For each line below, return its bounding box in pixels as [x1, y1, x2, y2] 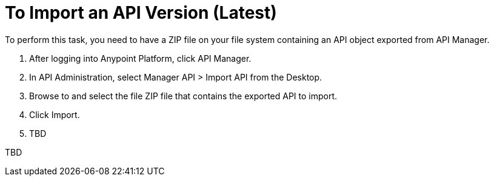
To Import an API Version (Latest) [5, 2, 277, 23]
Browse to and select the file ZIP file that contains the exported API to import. [29, 90, 338, 101]
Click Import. [29, 109, 80, 120]
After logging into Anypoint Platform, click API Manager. [29, 53, 252, 64]
